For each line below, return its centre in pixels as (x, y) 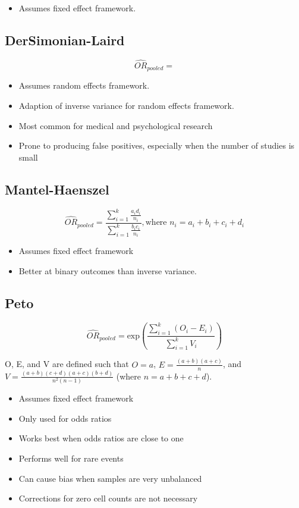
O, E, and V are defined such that (67, 364)
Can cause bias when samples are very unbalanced (110, 478)
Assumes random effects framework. (84, 85)
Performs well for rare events (71, 458)
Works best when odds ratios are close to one (101, 438)
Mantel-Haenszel (57, 189)
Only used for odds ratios (65, 418)
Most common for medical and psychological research (116, 125)
